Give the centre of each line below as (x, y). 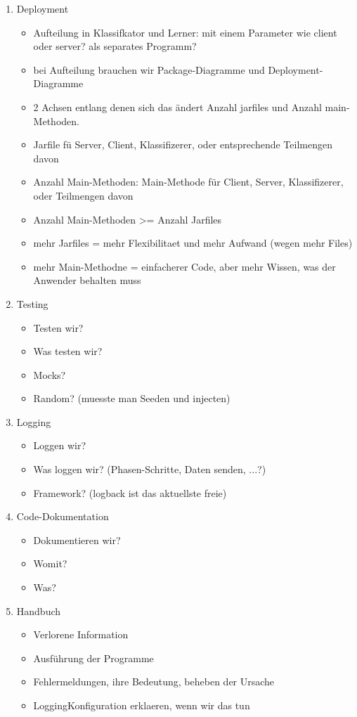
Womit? (50, 563)
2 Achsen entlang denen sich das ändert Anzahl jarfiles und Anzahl (177, 106)
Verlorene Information (81, 634)
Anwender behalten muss (87, 280)
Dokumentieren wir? (77, 540)
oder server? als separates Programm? (115, 46)
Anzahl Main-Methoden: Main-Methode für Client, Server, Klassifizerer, (188, 182)
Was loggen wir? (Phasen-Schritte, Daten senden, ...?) (150, 469)
